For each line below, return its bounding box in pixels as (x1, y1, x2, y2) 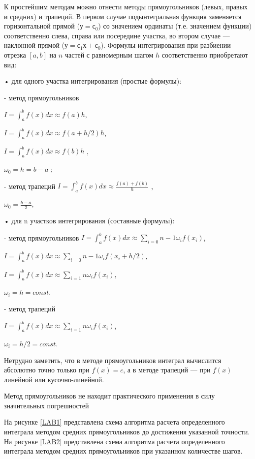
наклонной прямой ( (4, 40, 65, 50)
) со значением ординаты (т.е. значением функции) (98, 21, 252, 31)
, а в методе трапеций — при (123, 365, 211, 375)
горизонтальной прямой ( (4, 21, 80, 31)
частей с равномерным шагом (64, 49, 154, 60)
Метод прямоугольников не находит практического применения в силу (4, 391, 215, 401)
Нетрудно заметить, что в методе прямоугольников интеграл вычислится (4, 355, 222, 365)
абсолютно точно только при (4, 365, 90, 375)
